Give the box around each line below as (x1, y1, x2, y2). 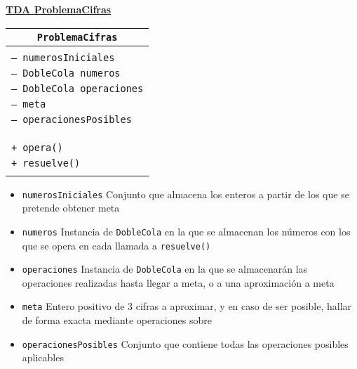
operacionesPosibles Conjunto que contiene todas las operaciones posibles (22, 336, 349, 351)
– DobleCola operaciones (11, 82, 144, 94)
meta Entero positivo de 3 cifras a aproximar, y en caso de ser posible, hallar (22, 299, 352, 313)
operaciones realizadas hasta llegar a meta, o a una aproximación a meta (22, 275, 335, 290)
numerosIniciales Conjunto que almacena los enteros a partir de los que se (22, 186, 349, 201)
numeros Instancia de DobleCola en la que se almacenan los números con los (22, 224, 351, 238)
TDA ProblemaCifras (6, 2, 112, 16)
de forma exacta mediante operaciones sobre (22, 313, 212, 328)
